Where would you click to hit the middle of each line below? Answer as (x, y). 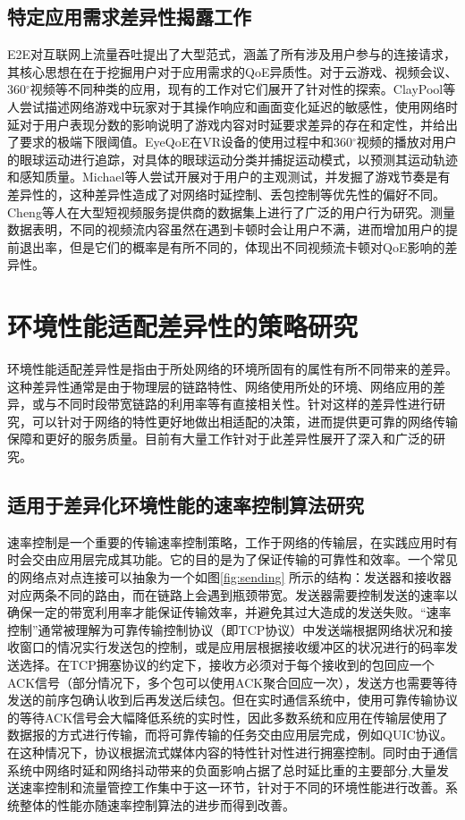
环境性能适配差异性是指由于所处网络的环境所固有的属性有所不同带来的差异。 (232, 369)
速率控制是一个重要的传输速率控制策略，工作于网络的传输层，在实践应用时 (226, 541)
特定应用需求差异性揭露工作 (129, 17)
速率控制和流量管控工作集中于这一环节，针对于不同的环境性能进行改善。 (232, 787)
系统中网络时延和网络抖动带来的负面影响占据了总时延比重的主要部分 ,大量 (222, 769)
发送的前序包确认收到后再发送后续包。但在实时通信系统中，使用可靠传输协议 (232, 700)
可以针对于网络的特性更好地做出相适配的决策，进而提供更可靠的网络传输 (245, 421)
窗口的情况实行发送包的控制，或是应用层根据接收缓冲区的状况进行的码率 (232, 647)
